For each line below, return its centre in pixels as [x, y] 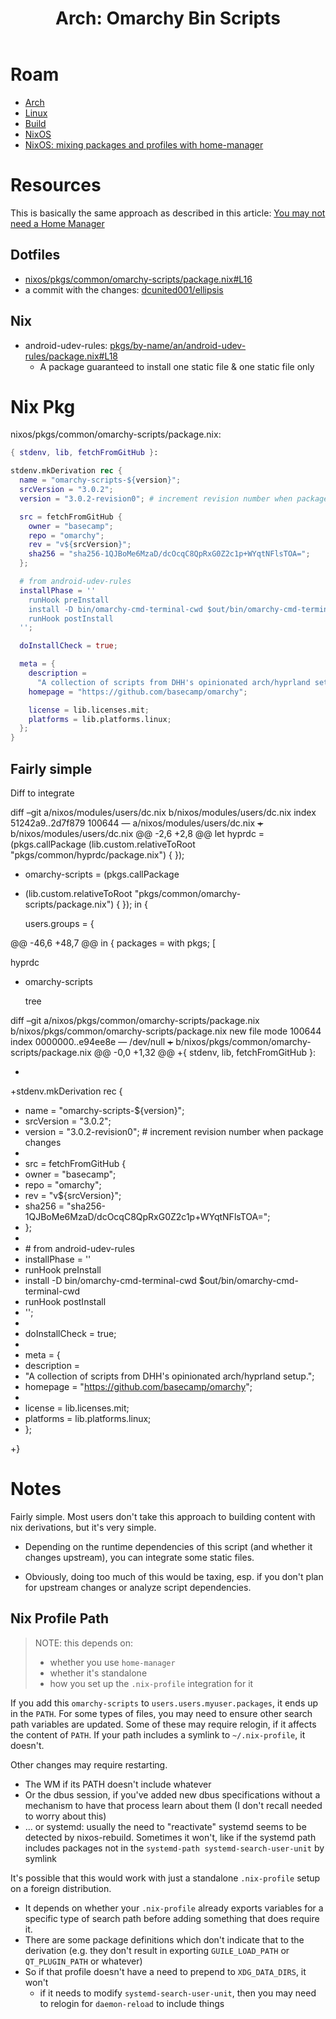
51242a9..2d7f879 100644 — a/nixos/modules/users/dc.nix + [137, 823]
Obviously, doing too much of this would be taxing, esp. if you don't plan [174, 1576]
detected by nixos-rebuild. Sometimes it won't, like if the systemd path [170, 1837]
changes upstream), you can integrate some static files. [139, 1557]
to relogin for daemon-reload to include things [132, 2003]
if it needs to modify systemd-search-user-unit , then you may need [178, 1993]
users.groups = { [59, 923]
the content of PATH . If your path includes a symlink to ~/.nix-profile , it [158, 1734]
